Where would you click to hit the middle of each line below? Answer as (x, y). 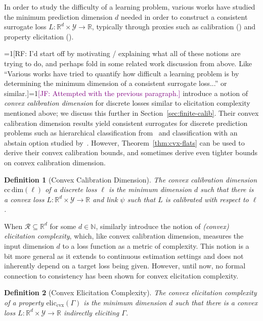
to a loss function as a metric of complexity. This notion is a (156, 246)
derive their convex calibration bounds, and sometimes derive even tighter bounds (131, 152)
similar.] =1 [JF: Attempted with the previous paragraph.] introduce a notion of (126, 93)
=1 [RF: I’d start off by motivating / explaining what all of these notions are (122, 53)
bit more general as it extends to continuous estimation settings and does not (124, 256)
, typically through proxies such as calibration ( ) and (174, 27)
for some (63, 226)
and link (105, 199)
